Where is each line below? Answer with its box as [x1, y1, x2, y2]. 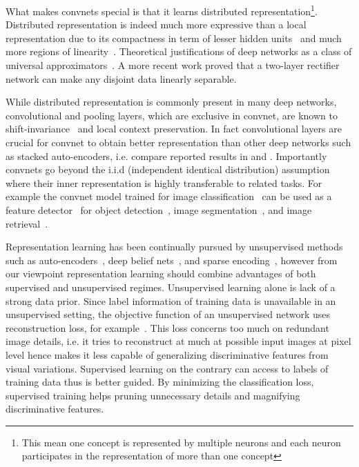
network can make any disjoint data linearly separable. [6, 71, 237, 86]
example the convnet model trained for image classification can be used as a [6, 189, 332, 203]
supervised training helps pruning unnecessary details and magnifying [6, 388, 300, 402]
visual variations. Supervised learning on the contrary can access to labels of [6, 361, 329, 375]
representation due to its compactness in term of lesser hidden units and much [6, 30, 342, 45]
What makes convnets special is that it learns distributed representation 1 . [6, 2, 318, 18]
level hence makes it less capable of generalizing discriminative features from [6, 347, 329, 361]
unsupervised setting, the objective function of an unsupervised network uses [6, 307, 331, 321]
